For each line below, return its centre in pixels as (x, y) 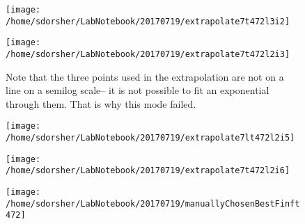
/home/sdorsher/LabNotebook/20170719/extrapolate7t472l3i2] (148, 21)
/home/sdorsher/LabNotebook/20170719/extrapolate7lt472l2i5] (150, 138)
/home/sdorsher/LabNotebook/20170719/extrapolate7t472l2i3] (148, 54)
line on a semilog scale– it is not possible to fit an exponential (138, 90)
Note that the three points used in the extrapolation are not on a (145, 76)
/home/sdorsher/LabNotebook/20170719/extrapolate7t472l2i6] (148, 171)
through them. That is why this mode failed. (101, 103)
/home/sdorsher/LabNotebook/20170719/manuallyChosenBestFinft (153, 203)
